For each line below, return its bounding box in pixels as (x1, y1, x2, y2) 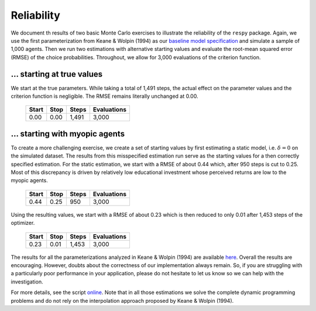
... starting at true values (11, 69, 103, 79)
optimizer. (11, 220, 35, 227)
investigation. (11, 278, 43, 285)
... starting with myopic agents (11, 129, 125, 139)
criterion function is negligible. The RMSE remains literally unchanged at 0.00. (11, 93, 198, 100)
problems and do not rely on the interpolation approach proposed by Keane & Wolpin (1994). (11, 297, 234, 304)
